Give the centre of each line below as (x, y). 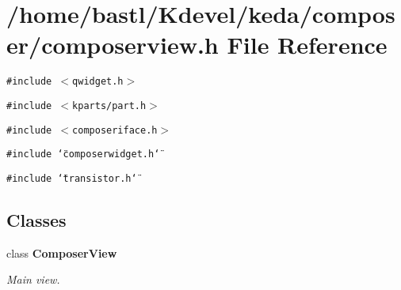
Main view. (33, 279)
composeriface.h (115, 130)
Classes (36, 219)
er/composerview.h (113, 45)
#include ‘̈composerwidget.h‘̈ (83, 154)
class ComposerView (62, 252)
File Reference (307, 45)
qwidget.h (98, 82)
